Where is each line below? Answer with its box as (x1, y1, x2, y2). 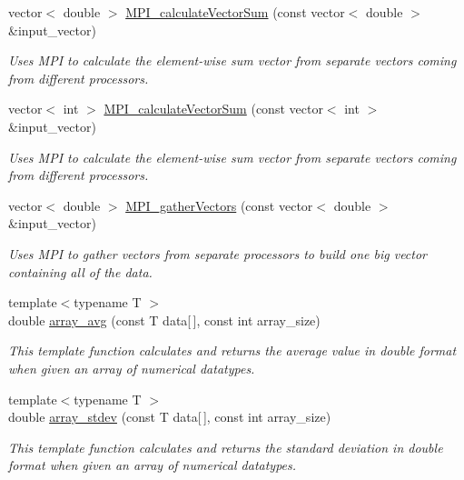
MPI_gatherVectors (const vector (125, 195, 313, 215)
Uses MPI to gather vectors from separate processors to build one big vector (8, 244, 428, 263)
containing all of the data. (8, 262, 153, 281)
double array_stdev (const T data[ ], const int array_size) (8, 407, 331, 426)
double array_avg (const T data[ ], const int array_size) (8, 310, 321, 329)
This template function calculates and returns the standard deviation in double (8, 437, 443, 456)
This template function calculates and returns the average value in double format (8, 341, 457, 360)
